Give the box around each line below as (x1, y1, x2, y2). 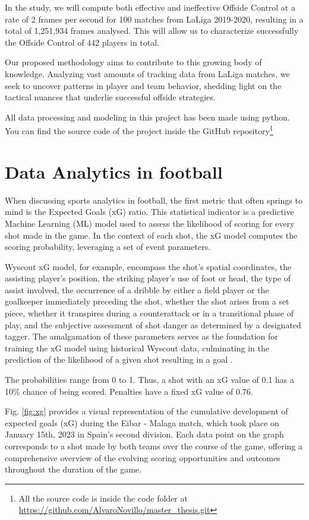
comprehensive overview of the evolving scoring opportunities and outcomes (5, 451, 280, 464)
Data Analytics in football (5, 159, 223, 183)
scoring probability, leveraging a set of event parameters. (5, 240, 211, 253)
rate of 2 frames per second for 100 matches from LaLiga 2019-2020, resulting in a (5, 12, 304, 25)
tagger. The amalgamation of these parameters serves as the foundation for (5, 330, 278, 343)
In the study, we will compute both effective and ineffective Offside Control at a (5, 1, 295, 13)
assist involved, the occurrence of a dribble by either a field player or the (5, 283, 269, 296)
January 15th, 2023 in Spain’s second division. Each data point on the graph (5, 428, 284, 440)
